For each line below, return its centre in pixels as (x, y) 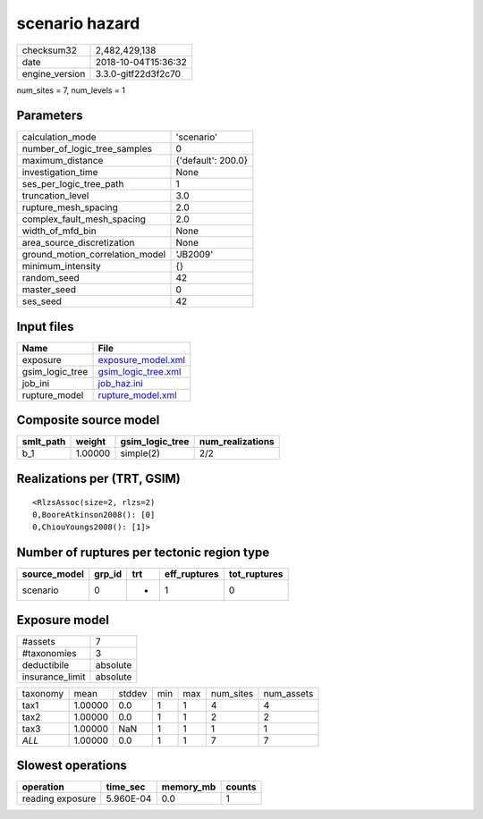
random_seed (51, 278)
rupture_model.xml (138, 395)
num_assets (288, 693)
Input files (46, 326)
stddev (132, 693)
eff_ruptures (191, 574)
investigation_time (60, 173)
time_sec (126, 787)
